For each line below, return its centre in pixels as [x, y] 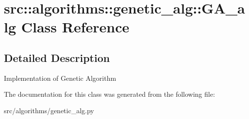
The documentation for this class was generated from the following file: [109, 94]
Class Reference [75, 27]
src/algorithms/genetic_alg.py [49, 110]
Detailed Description [57, 57]
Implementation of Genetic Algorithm [60, 78]
